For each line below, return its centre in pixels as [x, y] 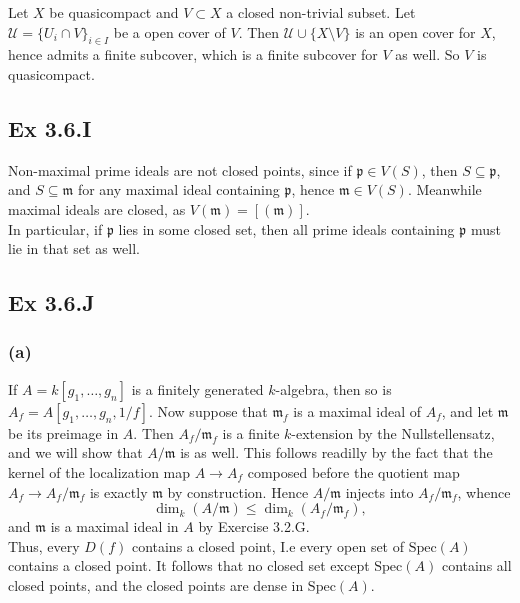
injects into [379, 491]
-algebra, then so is [333, 388]
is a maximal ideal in [114, 526]
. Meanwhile [444, 189]
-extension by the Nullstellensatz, [393, 432]
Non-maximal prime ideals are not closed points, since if [180, 169]
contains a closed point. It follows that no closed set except [189, 565]
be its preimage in [63, 432]
